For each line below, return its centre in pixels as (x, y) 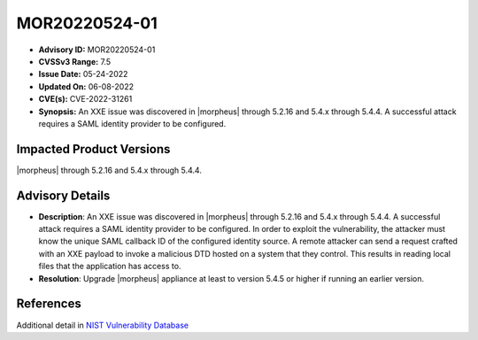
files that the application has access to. (110, 267)
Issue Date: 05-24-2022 (83, 74)
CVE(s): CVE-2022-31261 (85, 99)
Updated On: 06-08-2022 (86, 86)
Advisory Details (63, 195)
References (49, 304)
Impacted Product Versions (93, 149)
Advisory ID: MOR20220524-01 (97, 50)
